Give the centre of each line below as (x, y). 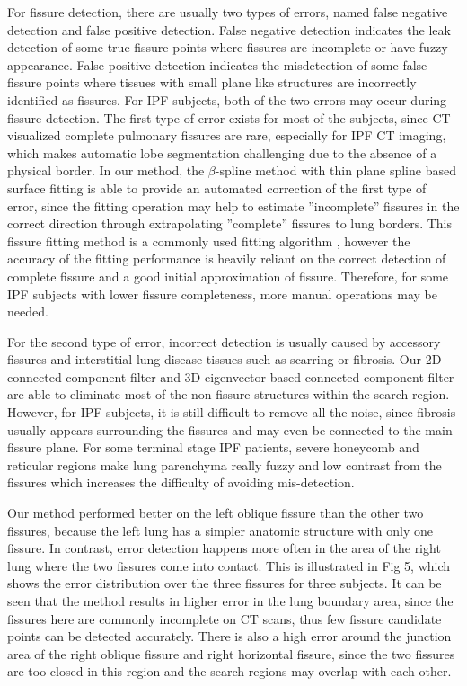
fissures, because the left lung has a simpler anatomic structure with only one (220, 530)
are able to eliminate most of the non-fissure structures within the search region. (229, 394)
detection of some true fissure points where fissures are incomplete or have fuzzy (228, 47)
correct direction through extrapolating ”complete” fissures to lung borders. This (229, 223)
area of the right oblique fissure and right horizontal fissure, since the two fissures (231, 653)
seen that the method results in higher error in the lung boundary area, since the (230, 601)
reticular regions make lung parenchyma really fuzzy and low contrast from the (225, 464)
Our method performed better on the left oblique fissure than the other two (216, 513)
